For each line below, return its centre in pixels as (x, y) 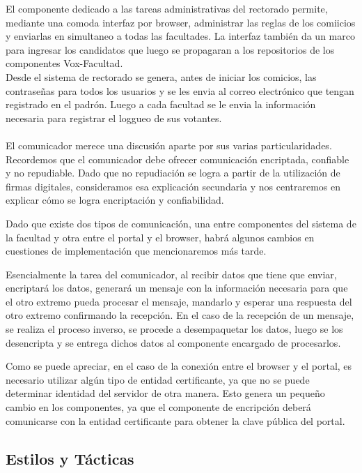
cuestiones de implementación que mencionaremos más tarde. (136, 251)
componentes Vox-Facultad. (64, 63)
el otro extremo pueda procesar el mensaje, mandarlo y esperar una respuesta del (179, 301)
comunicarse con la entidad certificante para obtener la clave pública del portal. (175, 420)
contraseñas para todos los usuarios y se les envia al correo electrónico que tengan (180, 90)
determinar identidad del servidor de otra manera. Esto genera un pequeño (165, 393)
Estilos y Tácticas (70, 458)
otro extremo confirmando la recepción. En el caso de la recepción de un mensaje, (180, 315)
